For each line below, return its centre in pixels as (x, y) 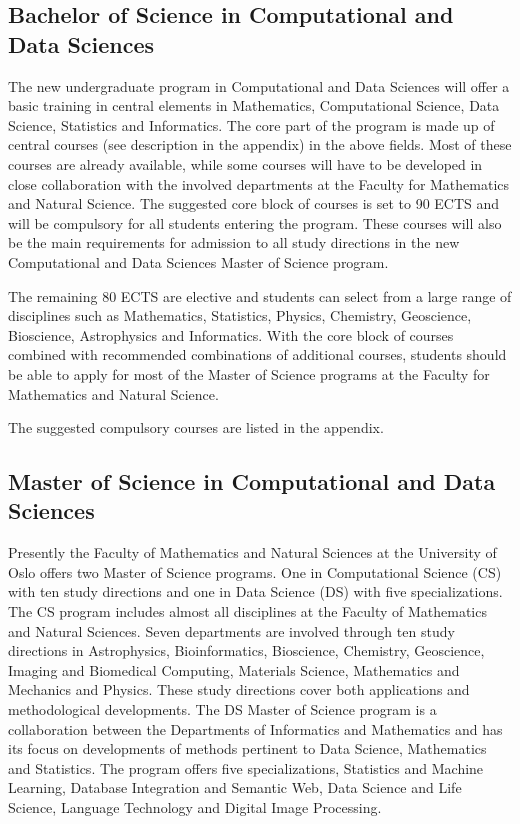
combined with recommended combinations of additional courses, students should (257, 354)
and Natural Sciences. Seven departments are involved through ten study (231, 630)
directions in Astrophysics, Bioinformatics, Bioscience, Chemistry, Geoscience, (246, 650)
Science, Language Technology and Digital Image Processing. (195, 807)
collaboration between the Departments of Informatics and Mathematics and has (255, 728)
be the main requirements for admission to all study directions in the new (234, 242)
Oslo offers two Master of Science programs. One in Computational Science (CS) (255, 571)
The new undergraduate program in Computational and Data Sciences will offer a (259, 85)
